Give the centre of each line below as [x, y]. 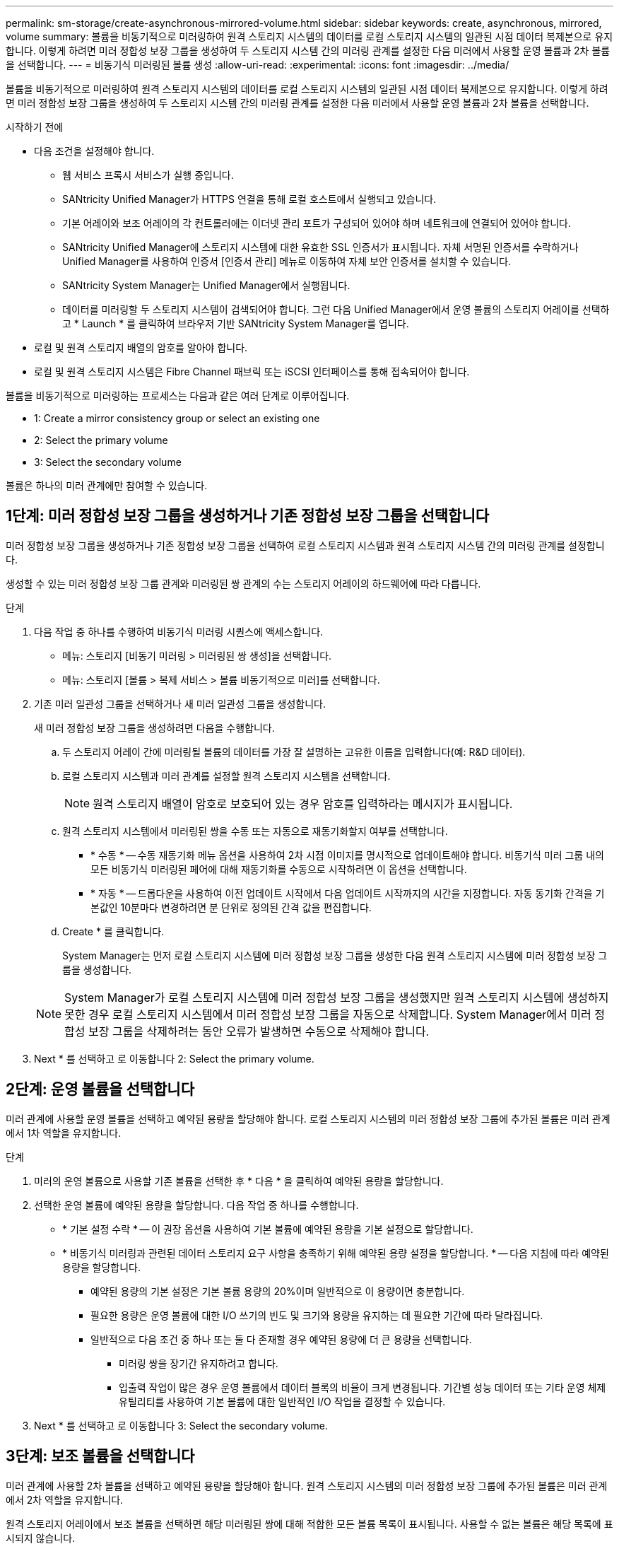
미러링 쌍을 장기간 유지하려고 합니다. [199, 1363]
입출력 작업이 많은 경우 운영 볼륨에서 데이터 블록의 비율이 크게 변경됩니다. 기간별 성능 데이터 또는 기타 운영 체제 [362, 1387]
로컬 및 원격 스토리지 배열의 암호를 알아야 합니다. [141, 347]
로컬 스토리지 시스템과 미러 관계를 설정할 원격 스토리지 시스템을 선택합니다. [226, 776]
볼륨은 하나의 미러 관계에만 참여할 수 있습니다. [107, 485]
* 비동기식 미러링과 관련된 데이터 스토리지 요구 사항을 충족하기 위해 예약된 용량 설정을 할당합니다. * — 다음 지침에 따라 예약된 [336, 1253]
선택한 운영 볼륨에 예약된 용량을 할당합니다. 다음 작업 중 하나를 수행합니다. [196, 1205]
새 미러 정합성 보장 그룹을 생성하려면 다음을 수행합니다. [154, 727]
